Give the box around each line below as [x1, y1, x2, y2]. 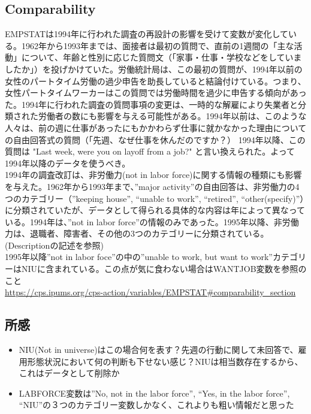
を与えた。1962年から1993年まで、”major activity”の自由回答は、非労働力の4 [5, 180, 300, 192]
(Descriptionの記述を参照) [5, 238, 104, 251]
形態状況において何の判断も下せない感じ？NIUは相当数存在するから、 [27, 355, 303, 367]
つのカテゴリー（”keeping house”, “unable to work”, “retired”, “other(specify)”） [5, 192, 304, 204]
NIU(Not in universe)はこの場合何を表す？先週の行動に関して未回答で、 [19, 343, 298, 356]
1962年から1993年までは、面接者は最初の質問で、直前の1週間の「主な [21, 39, 294, 52]
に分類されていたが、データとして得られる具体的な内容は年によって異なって [5, 204, 306, 216]
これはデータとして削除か [19, 367, 120, 379]
